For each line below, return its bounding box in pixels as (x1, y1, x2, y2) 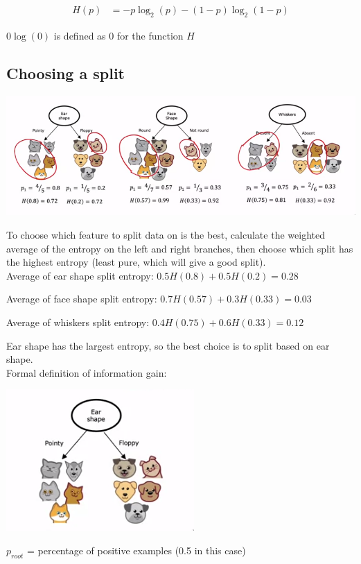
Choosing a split (6, 62, 125, 83)
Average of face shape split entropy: (6, 291, 157, 306)
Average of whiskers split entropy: (6, 314, 150, 329)
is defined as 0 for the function (53, 28, 184, 42)
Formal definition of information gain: (6, 365, 167, 379)
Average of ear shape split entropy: (6, 268, 154, 282)
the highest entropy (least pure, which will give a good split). (6, 255, 266, 269)
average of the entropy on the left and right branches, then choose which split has (6, 241, 353, 255)
